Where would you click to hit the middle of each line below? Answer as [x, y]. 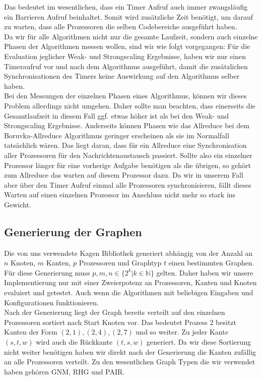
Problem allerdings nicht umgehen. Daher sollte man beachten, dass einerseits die [130, 105]
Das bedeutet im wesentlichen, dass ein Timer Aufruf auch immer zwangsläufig [126, 7]
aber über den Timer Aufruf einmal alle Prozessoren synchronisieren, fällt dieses [128, 184]
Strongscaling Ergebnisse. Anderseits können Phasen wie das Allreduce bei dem [127, 125]
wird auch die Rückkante [74, 342]
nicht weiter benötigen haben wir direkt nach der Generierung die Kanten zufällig [130, 351]
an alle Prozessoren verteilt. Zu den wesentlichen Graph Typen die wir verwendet [130, 362]
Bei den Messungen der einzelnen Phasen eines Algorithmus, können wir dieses [125, 96]
